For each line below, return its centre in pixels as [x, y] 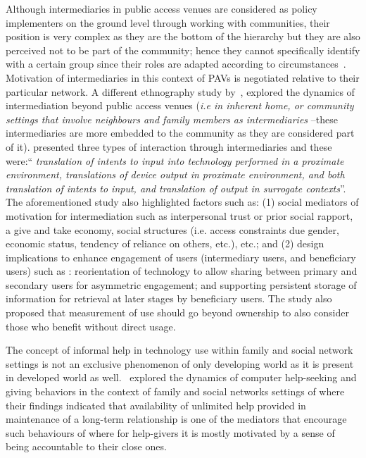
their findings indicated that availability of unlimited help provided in [156, 405]
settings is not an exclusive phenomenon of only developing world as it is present [180, 363]
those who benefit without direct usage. [91, 326]
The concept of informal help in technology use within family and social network [179, 350]
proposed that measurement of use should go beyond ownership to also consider [177, 312]
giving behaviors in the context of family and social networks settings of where [175, 391]
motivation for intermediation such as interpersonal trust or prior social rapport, [179, 215]
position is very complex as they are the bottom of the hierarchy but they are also [183, 36]
